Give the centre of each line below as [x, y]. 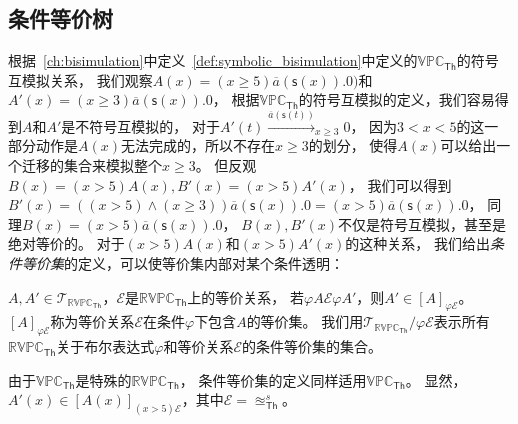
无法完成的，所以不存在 [197, 145]
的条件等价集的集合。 [312, 346]
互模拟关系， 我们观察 [80, 79]
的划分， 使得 [353, 145]
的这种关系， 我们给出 [417, 243]
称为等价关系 [92, 321]
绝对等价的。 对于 [66, 243]
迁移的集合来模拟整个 [91, 164]
